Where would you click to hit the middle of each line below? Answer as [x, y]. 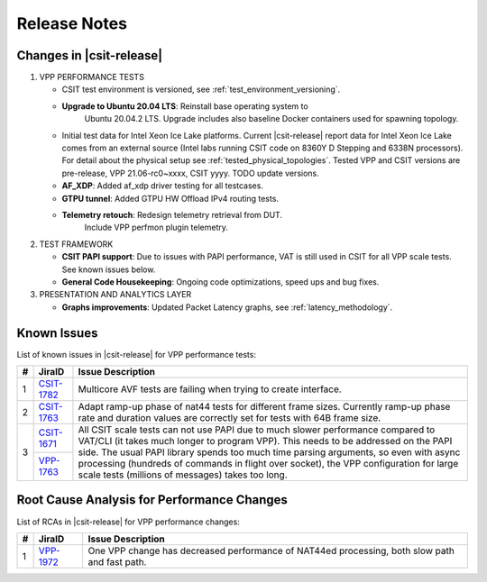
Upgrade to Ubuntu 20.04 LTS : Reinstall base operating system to [185, 106]
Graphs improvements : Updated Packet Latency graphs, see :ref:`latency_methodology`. [227, 307]
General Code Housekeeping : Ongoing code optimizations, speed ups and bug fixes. [221, 282]
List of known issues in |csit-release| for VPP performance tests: [137, 354]
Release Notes [72, 23]
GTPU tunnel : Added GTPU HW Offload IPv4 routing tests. [170, 198]
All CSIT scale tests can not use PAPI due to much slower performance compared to [257, 430]
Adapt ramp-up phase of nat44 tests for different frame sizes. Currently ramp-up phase [264, 407]
